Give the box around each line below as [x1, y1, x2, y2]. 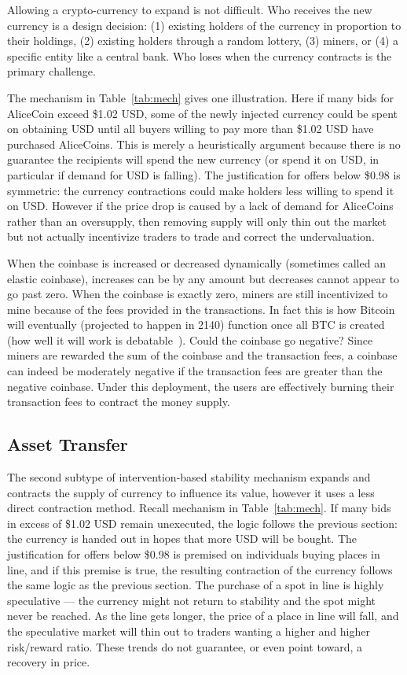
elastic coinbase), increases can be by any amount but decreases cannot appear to [7, 270, 400, 286]
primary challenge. [7, 63, 96, 79]
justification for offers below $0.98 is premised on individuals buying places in [7, 546, 380, 562]
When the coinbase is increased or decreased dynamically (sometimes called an [7, 254, 386, 271]
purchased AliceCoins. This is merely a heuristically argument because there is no [7, 135, 401, 152]
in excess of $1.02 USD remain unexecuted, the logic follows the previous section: [7, 515, 398, 531]
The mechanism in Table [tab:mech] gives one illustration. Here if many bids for [7, 89, 394, 105]
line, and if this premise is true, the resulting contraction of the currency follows [7, 561, 393, 577]
